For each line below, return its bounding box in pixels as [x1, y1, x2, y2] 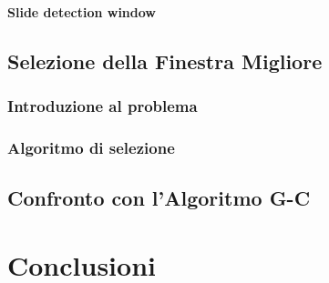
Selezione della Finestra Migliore [7, 46, 323, 75]
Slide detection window [7, 2, 156, 21]
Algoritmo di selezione [7, 136, 175, 158]
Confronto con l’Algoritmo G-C [7, 184, 311, 212]
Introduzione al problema [7, 94, 198, 116]
